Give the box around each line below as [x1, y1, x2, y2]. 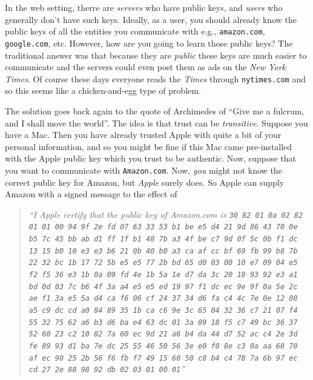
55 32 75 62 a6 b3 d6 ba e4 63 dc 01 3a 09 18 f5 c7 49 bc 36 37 [28, 318, 298, 327]
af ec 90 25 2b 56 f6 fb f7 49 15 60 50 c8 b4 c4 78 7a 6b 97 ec [28, 353, 298, 362]
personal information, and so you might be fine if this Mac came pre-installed [5, 140, 292, 152]
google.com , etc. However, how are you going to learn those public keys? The [5, 36, 293, 49]
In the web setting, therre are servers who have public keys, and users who [5, 1, 283, 13]
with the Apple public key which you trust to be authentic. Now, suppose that [5, 152, 296, 165]
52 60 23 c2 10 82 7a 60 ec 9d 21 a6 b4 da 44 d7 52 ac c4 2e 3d [28, 330, 298, 339]
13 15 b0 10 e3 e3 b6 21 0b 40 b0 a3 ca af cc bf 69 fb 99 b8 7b [28, 246, 298, 255]
